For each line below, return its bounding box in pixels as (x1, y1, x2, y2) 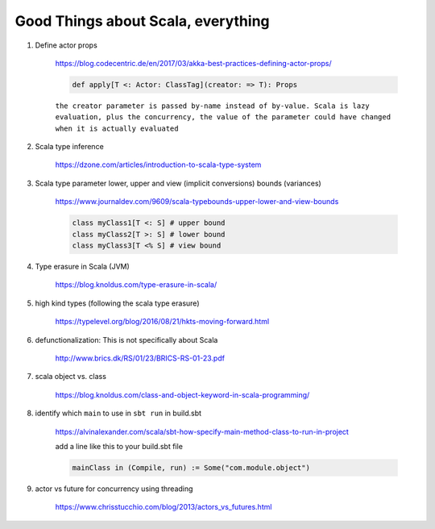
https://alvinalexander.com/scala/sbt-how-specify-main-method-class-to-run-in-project (55, 427, 350, 436)
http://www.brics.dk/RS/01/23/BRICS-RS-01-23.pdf (55, 353, 226, 363)
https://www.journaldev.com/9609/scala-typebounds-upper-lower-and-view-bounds (55, 197, 339, 206)
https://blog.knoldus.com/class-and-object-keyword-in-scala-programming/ (55, 389, 310, 399)
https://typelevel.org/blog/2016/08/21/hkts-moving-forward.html (55, 317, 270, 327)
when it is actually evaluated (55, 123, 179, 133)
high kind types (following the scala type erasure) (35, 298, 200, 308)
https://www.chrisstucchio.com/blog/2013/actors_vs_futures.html (55, 502, 272, 512)
